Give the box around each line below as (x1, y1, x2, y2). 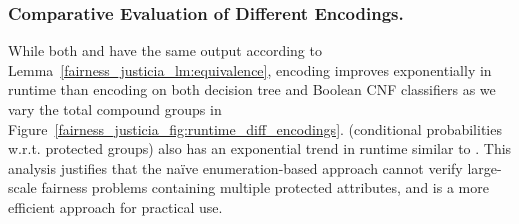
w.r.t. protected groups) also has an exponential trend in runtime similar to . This (8, 138, 512, 159)
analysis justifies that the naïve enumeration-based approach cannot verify (8, 157, 463, 178)
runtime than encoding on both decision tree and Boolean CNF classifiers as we (8, 79, 496, 100)
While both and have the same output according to (8, 40, 322, 61)
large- (467, 157, 502, 178)
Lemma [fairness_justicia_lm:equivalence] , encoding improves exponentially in (8, 59, 492, 80)
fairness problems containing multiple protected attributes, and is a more (41, 177, 489, 198)
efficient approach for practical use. (8, 196, 223, 217)
